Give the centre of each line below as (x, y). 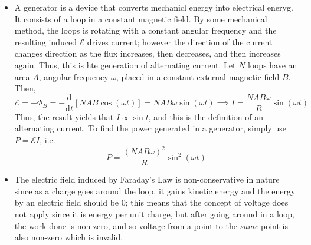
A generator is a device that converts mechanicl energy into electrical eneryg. (154, 7)
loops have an (273, 64)
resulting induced (45, 42)
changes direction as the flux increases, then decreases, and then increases (148, 53)
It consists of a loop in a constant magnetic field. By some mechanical (141, 19)
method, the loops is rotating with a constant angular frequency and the (145, 30)
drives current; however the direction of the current (180, 42)
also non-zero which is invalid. (69, 237)
